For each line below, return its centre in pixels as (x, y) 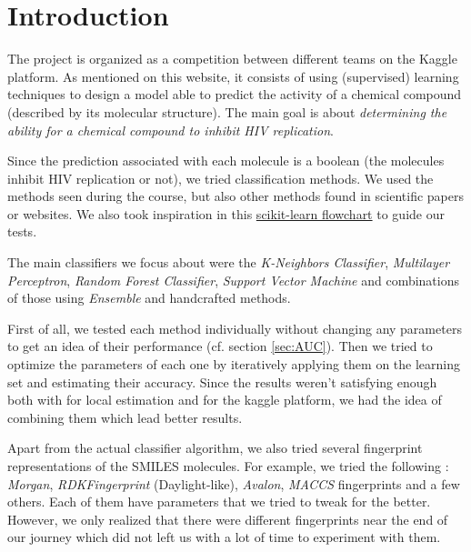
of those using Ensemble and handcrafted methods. (149, 298)
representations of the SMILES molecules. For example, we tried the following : (228, 466)
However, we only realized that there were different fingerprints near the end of (228, 519)
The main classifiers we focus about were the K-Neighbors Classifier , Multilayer (229, 262)
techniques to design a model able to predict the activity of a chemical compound (235, 94)
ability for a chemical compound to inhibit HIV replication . (170, 130)
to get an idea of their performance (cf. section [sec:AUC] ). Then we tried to (220, 346)
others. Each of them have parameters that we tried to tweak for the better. (219, 502)
